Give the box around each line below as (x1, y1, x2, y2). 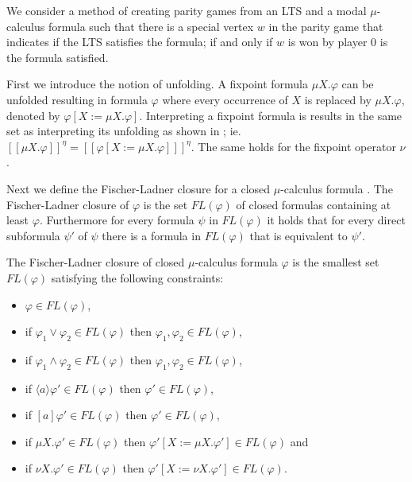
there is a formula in (102, 227, 201, 243)
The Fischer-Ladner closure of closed (6, 254, 185, 270)
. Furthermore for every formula (39, 212, 194, 228)
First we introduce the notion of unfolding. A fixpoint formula (6, 76, 309, 92)
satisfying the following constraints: (51, 269, 224, 286)
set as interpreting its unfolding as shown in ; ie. (6, 122, 241, 139)
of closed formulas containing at (236, 196, 391, 212)
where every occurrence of (162, 91, 288, 107)
